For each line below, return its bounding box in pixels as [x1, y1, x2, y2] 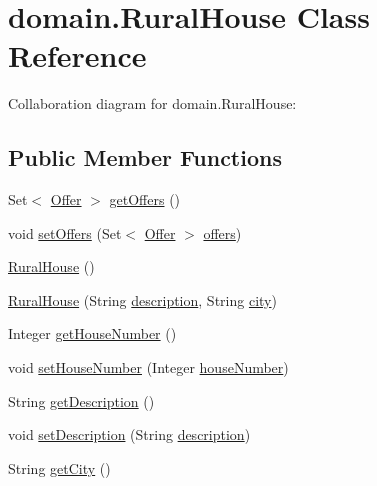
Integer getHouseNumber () [8, 323, 177, 344]
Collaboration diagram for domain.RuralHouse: [8, 93, 297, 114]
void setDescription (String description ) [8, 424, 251, 445]
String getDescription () [8, 390, 155, 411]
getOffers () [109, 189, 181, 210]
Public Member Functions [8, 142, 282, 173]
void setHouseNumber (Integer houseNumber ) [8, 357, 289, 378]
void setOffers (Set [8, 222, 122, 243]
